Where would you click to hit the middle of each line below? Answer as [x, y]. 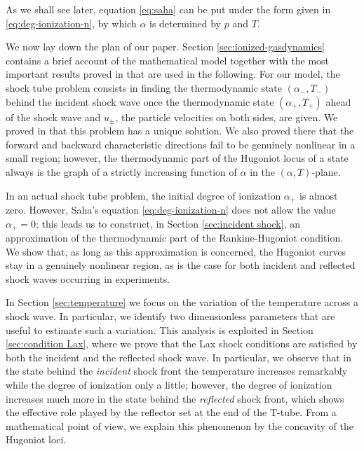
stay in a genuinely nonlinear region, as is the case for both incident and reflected [181, 265]
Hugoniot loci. [36, 439]
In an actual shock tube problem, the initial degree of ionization [143, 195]
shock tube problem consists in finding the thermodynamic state [144, 87]
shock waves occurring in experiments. [88, 278]
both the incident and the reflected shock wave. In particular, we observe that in [179, 357]
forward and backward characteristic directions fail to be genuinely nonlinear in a [181, 144]
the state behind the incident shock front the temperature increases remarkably [177, 371]
